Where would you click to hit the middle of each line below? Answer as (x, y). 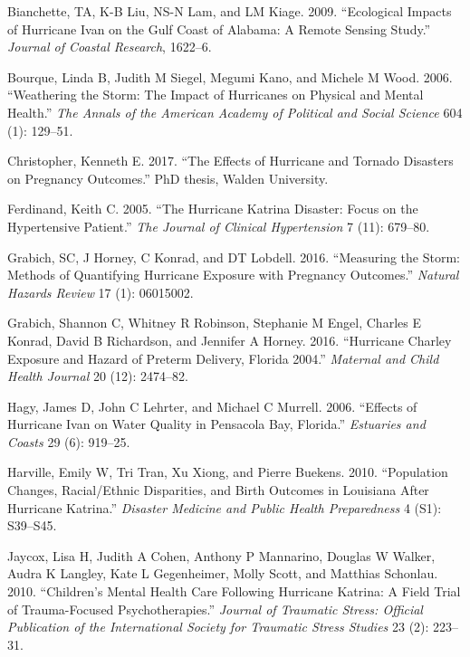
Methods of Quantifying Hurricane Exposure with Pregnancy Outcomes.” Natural (233, 275)
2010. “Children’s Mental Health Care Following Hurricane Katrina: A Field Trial (234, 591)
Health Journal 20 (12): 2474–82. (98, 376)
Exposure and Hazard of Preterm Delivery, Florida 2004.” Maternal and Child (223, 358)
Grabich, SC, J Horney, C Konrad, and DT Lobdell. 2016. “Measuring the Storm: (234, 257)
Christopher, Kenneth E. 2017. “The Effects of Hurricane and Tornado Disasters (230, 161)
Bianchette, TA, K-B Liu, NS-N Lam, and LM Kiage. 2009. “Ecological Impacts (230, 11)
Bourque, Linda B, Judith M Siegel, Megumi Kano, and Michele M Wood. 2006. (230, 76)
